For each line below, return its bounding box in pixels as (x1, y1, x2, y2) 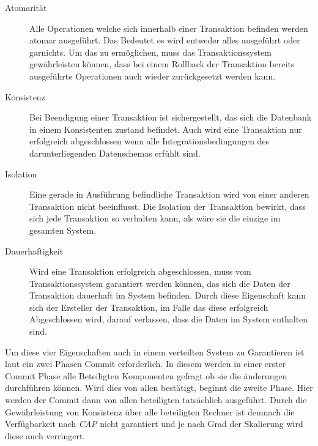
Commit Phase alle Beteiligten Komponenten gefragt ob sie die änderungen (5, 369, 287, 382)
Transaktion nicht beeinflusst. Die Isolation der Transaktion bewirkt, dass (29, 199, 306, 212)
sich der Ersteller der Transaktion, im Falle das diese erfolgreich (29, 300, 268, 313)
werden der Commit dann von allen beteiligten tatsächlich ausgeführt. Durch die (5, 393, 307, 406)
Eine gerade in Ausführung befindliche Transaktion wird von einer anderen (29, 188, 309, 201)
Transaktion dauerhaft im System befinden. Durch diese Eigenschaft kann (29, 289, 306, 302)
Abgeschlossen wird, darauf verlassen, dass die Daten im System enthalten (29, 313, 308, 325)
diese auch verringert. (5, 429, 86, 442)
